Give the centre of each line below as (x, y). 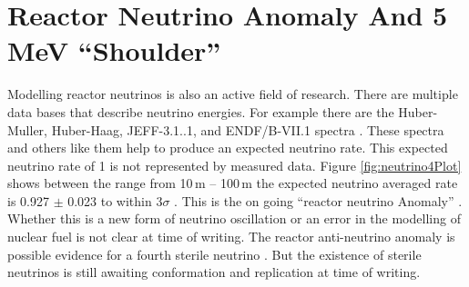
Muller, (28, 129)
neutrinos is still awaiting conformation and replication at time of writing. (214, 272)
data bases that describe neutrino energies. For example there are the (201, 111)
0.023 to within (110, 200)
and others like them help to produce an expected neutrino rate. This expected (228, 148)
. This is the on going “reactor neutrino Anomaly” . (318, 200)
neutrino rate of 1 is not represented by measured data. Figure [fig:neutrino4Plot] (234, 165)
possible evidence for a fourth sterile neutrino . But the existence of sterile (214, 254)
